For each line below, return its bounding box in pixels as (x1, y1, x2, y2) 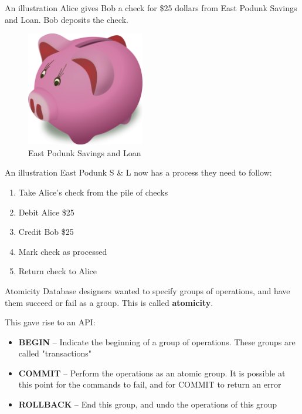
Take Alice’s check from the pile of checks (18, 186, 168, 198)
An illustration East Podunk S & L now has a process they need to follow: (5, 166, 272, 179)
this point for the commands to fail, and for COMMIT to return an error (18, 378, 281, 391)
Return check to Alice (18, 265, 97, 277)
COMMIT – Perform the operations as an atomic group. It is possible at (18, 366, 286, 379)
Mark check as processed (18, 245, 107, 257)
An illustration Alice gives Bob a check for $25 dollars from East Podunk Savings (5, 2, 297, 14)
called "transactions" (18, 347, 92, 359)
